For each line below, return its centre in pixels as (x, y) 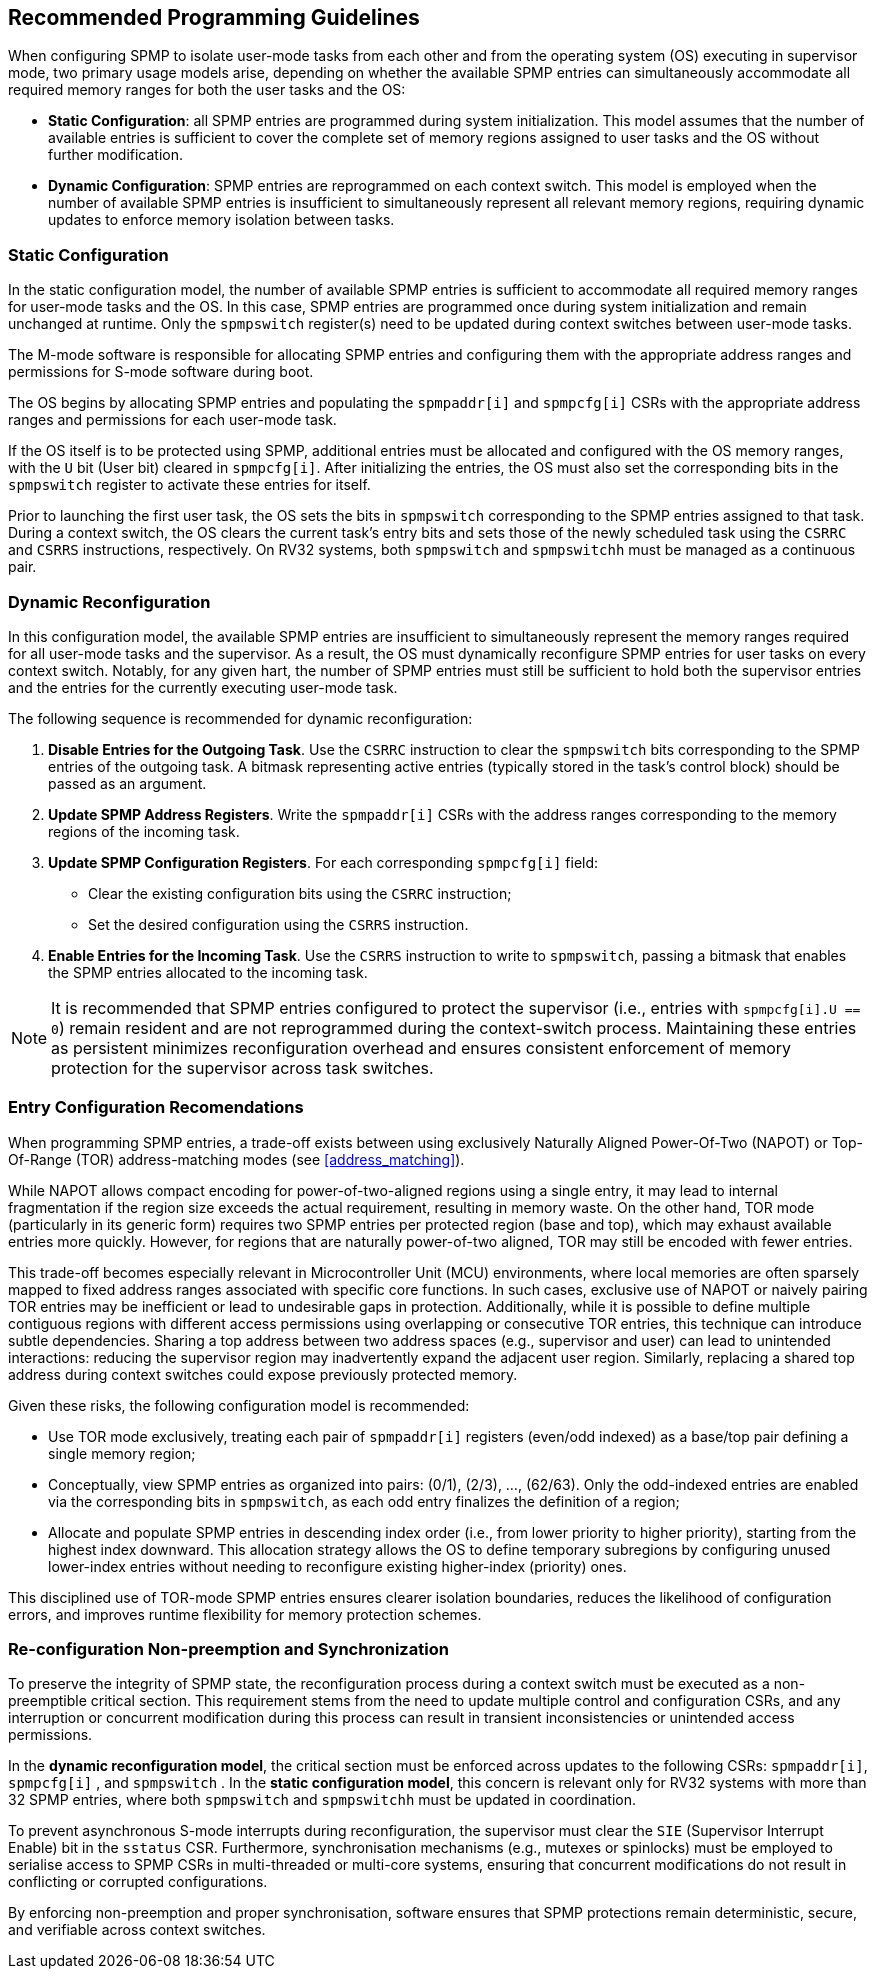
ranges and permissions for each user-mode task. (172, 420)
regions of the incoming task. (144, 831)
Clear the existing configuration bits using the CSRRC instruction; (300, 893)
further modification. (116, 155)
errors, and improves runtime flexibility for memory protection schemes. (245, 1614)
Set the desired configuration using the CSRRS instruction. (278, 924)
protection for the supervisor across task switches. (242, 1067)
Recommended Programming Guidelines (214, 17)
